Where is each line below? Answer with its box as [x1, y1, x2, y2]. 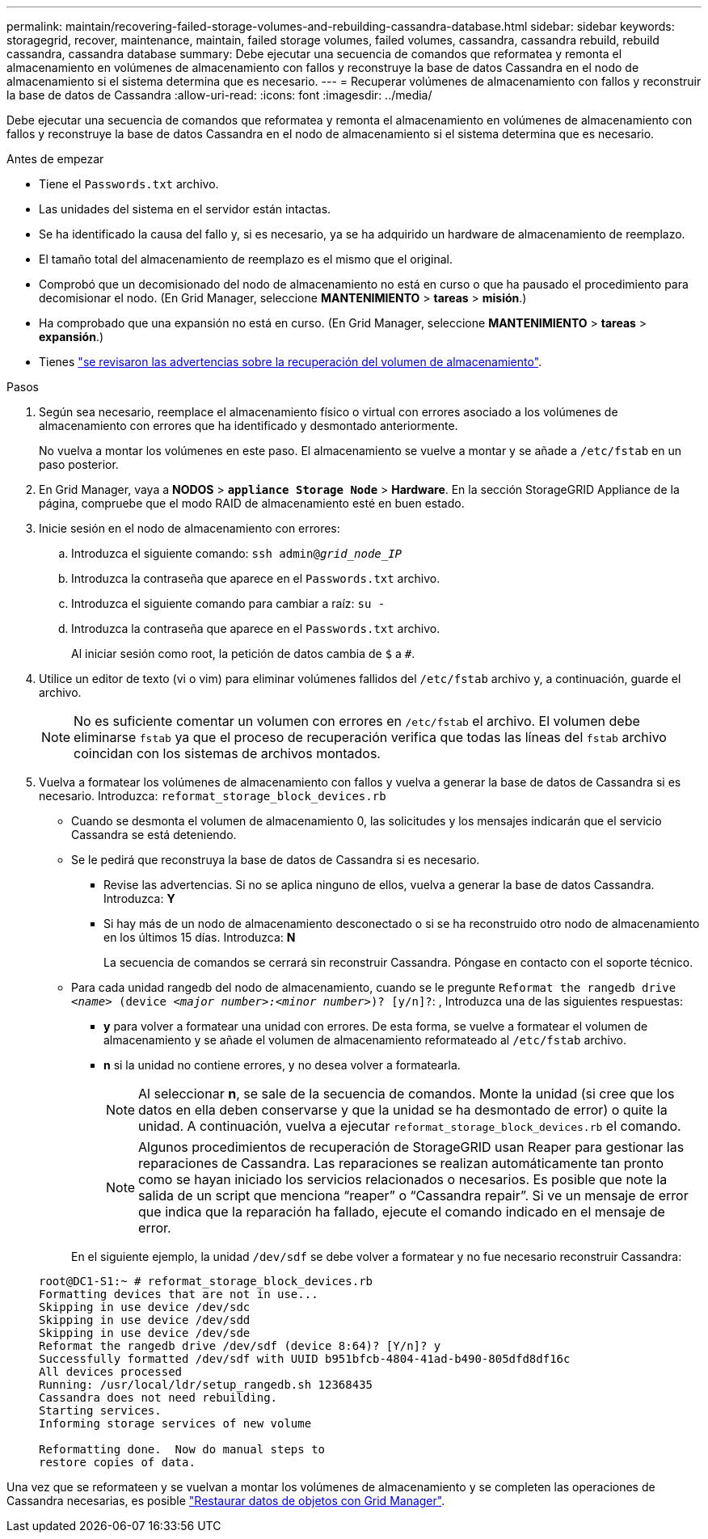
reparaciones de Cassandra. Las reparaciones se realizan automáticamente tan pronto [138, 1155, 664, 1171]
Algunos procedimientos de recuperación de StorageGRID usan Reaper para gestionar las [138, 1139, 685, 1155]
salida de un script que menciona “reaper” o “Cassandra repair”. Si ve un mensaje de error [138, 1187, 689, 1204]
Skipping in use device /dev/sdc [39, 1301, 251, 1313]
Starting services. [39, 1404, 162, 1417]
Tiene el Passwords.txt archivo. [39, 177, 219, 191]
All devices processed [39, 1365, 183, 1378]
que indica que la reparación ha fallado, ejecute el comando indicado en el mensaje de [138, 1204, 665, 1220]
